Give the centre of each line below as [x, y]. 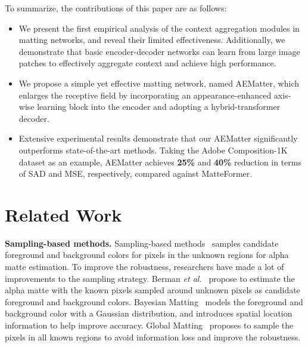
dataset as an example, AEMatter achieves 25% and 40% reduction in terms [160, 162]
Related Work [63, 214]
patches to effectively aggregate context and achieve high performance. [147, 63]
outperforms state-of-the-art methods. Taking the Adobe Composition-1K [153, 150]
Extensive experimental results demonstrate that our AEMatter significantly [158, 138]
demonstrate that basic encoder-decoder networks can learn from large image [159, 51]
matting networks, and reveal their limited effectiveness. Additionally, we [152, 40]
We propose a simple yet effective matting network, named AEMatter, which [159, 83]
